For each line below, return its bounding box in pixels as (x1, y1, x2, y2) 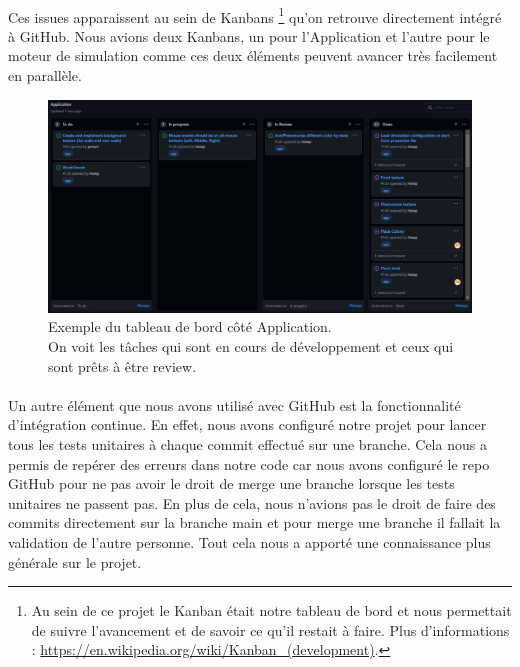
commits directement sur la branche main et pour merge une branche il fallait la (8, 512, 501, 533)
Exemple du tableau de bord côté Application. (48, 316, 332, 337)
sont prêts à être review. (48, 355, 197, 376)
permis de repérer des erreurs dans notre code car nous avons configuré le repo (8, 453, 490, 474)
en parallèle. (8, 65, 82, 86)
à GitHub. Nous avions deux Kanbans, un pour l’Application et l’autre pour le (8, 25, 490, 46)
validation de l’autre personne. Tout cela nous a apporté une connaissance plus (8, 531, 491, 552)
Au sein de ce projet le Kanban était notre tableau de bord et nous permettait (31, 600, 512, 621)
